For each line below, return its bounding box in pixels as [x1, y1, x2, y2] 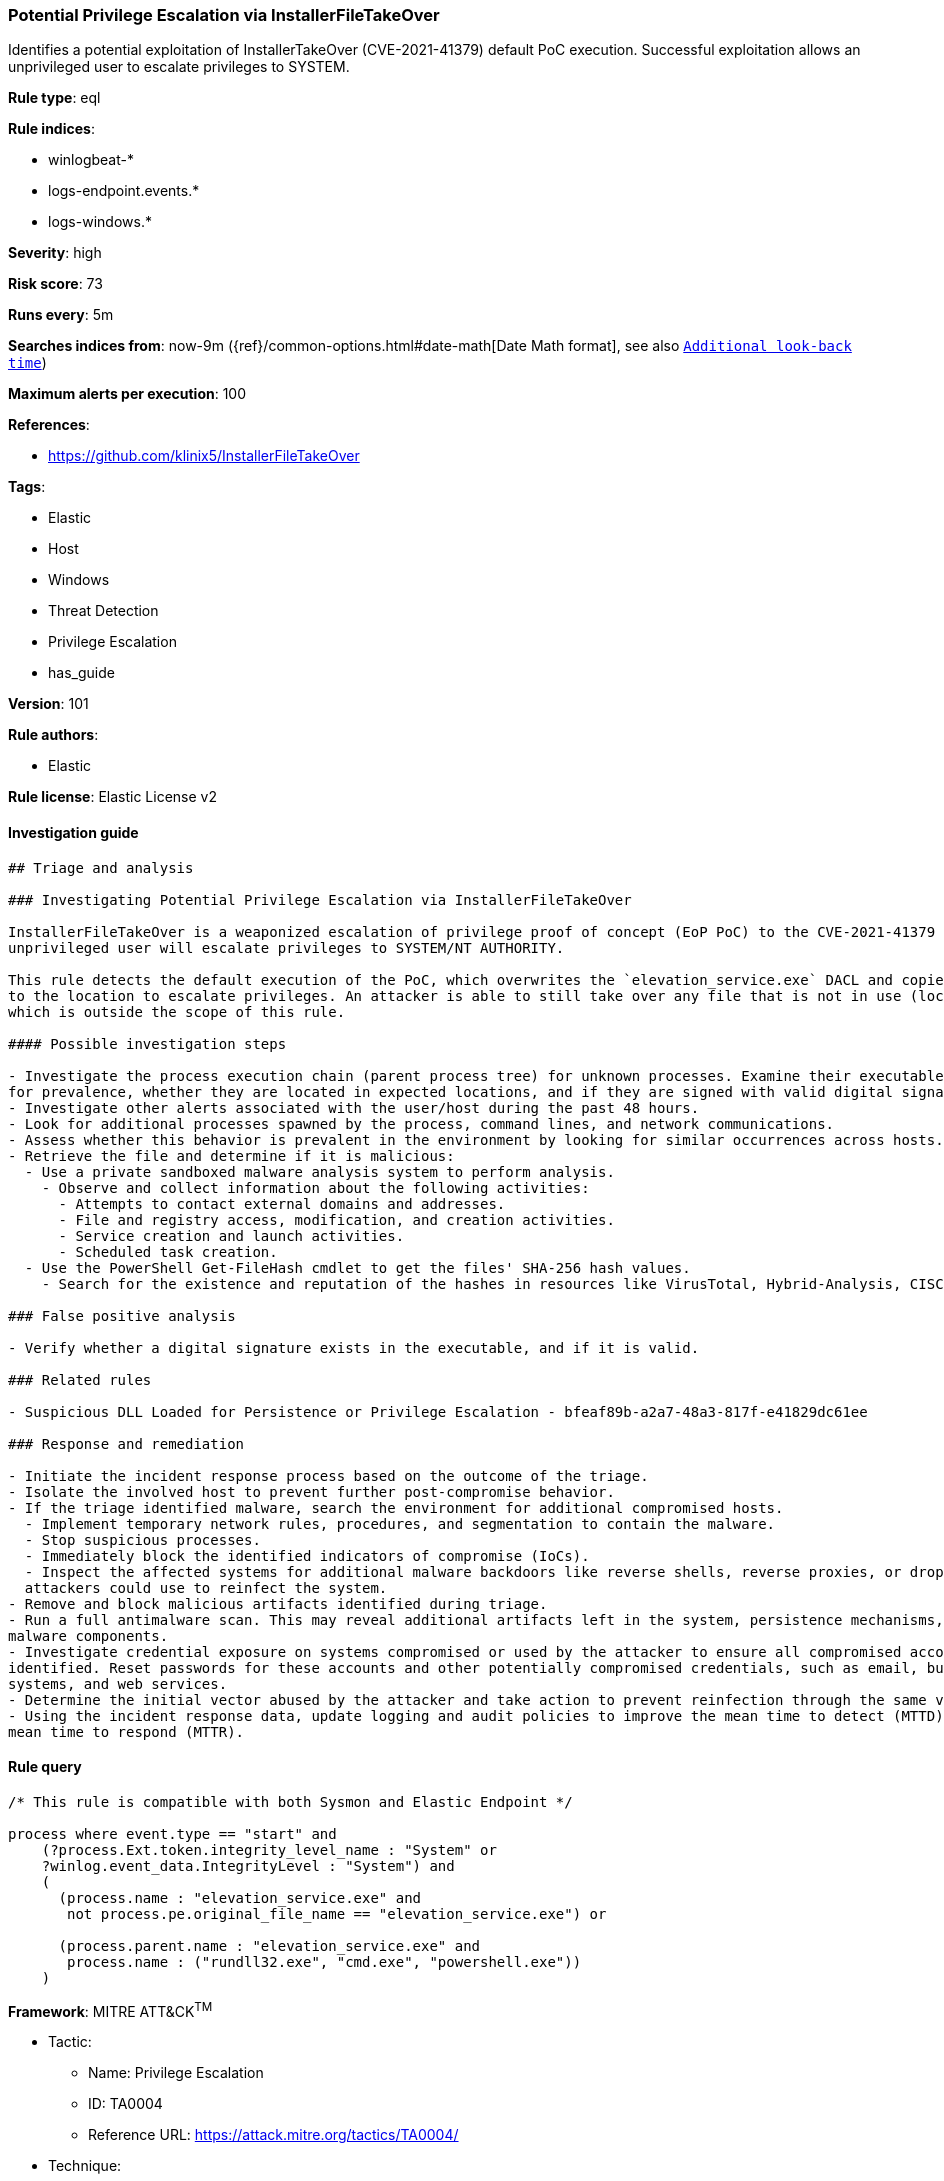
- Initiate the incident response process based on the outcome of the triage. [8, 1467, 649, 1484]
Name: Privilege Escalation [88, 2064, 264, 2082]
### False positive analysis [8, 1307, 236, 1324]
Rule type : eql [8, 89, 101, 107]
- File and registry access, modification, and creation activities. [58, 1211, 615, 1228]
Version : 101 [8, 695, 89, 713]
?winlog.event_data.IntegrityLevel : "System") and [41, 1857, 455, 1874]
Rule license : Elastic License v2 [8, 788, 217, 806]
